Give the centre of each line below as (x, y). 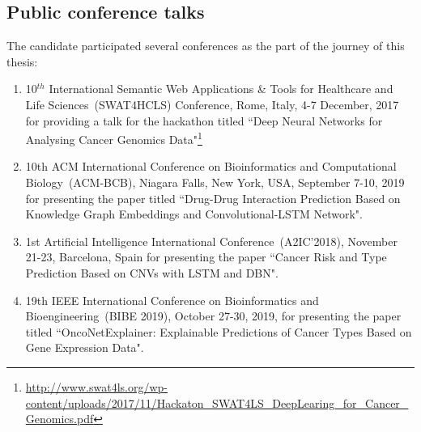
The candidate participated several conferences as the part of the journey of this (206, 46)
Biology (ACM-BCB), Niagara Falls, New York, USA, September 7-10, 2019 (215, 182)
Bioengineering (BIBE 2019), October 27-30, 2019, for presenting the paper (213, 316)
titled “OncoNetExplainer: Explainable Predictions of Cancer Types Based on (219, 331)
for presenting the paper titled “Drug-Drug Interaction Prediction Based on (213, 198)
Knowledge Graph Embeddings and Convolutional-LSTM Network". (194, 214)
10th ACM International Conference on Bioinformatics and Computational (211, 166)
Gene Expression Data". (85, 347)
